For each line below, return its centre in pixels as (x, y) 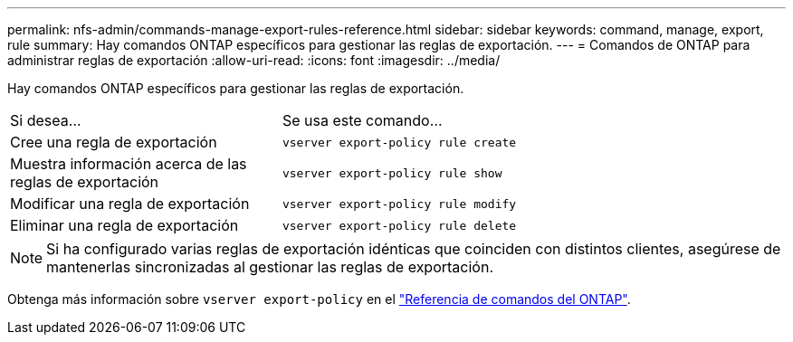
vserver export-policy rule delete (399, 225)
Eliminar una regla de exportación (124, 225)
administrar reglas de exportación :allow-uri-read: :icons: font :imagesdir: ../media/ (254, 60)
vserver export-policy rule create (399, 142)
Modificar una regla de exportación (130, 204)
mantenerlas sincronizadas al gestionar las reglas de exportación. (270, 267)
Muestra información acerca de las (129, 164)
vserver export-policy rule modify (399, 204)
